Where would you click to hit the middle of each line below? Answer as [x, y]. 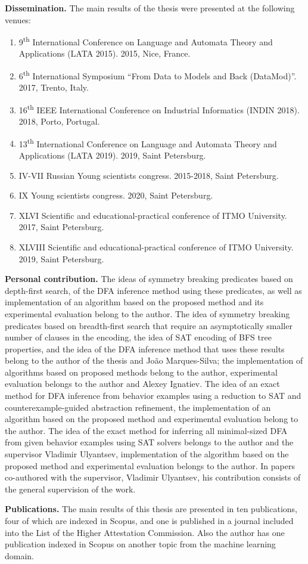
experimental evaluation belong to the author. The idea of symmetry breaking [147, 313]
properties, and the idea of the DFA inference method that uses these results [145, 348]
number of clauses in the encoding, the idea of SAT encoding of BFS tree [138, 337]
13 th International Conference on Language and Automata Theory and [148, 142]
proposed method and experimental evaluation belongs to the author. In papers [150, 465]
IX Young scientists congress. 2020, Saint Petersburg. [116, 195]
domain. [20, 555]
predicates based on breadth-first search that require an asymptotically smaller [149, 325]
